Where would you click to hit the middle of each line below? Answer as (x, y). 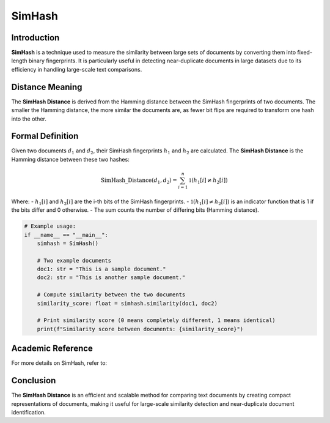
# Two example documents (74, 260)
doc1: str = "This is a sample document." (101, 269)
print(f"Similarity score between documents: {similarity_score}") (140, 329)
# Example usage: (50, 226)
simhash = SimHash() (68, 243)
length (19, 61)
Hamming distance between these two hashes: (70, 159)
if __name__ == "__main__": (66, 235)
